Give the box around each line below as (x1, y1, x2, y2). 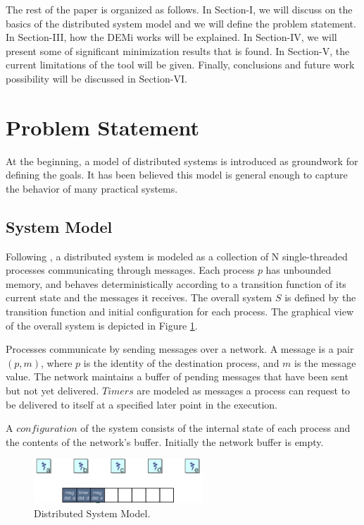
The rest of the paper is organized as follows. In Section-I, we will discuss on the (6, 2, 353, 16)
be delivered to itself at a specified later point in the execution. (6, 397, 278, 411)
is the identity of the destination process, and (83, 355, 280, 370)
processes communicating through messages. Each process (6, 262, 255, 277)
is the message (294, 355, 356, 370)
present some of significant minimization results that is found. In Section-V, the (6, 43, 350, 58)
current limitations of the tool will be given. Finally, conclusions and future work (6, 57, 355, 72)
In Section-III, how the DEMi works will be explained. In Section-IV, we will (6, 30, 337, 44)
